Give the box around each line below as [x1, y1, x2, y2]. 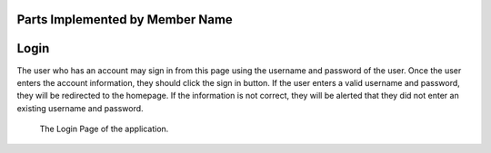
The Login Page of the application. [39, 123, 169, 135]
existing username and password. [16, 102, 145, 113]
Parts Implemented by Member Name [16, 12, 234, 27]
